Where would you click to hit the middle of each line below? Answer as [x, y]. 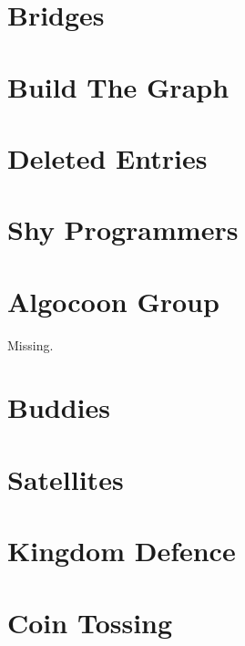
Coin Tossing [90, 622]
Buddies [59, 407]
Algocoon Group [113, 301]
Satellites [66, 479]
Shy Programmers [123, 229]
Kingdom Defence [122, 551]
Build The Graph [118, 86]
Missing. [31, 344]
